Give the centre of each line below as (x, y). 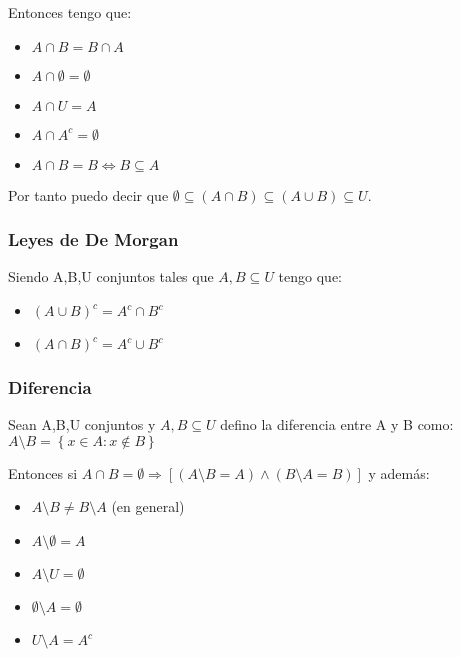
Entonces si (43, 472)
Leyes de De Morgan (93, 239)
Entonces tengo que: (70, 12)
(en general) (148, 506)
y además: (399, 472)
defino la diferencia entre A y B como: (337, 424)
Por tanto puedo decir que (88, 194)
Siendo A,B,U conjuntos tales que (111, 276)
